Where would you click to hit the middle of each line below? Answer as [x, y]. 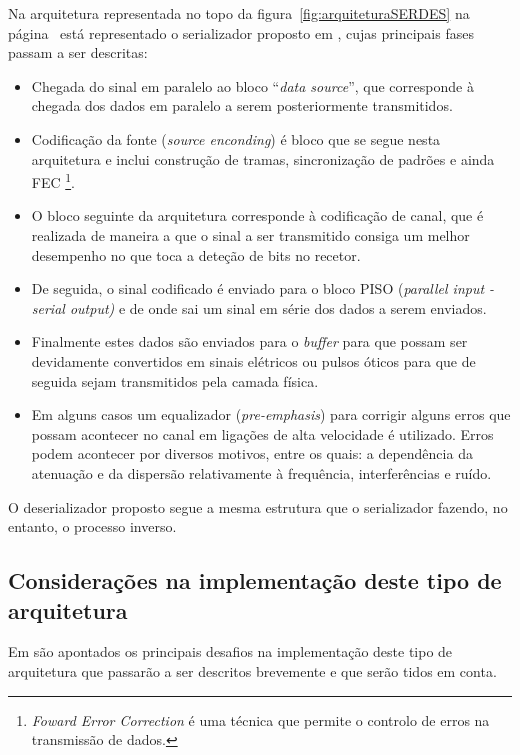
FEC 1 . [53, 180]
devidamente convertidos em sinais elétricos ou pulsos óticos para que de [253, 360]
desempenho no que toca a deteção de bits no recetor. [196, 254]
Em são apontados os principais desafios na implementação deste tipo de [230, 651]
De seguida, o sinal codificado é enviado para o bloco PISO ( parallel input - [263, 288]
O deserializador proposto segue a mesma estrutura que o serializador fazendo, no [258, 506]
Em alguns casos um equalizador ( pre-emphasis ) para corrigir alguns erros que [271, 414]
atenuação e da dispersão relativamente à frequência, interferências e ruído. [261, 472]
